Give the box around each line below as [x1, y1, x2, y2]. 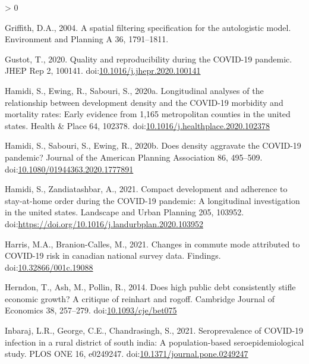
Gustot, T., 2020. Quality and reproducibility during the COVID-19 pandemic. [5, 52, 292, 65]
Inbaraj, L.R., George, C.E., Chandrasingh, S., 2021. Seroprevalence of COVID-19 [5, 324, 304, 337]
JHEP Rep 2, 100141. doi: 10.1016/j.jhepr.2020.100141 [5, 64, 201, 77]
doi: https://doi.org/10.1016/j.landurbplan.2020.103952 [5, 217, 203, 230]
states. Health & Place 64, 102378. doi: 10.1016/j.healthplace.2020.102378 [5, 119, 270, 131]
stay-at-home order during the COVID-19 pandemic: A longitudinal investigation [5, 194, 300, 206]
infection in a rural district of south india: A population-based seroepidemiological [5, 335, 304, 348]
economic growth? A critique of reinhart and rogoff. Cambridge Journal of [5, 292, 275, 305]
